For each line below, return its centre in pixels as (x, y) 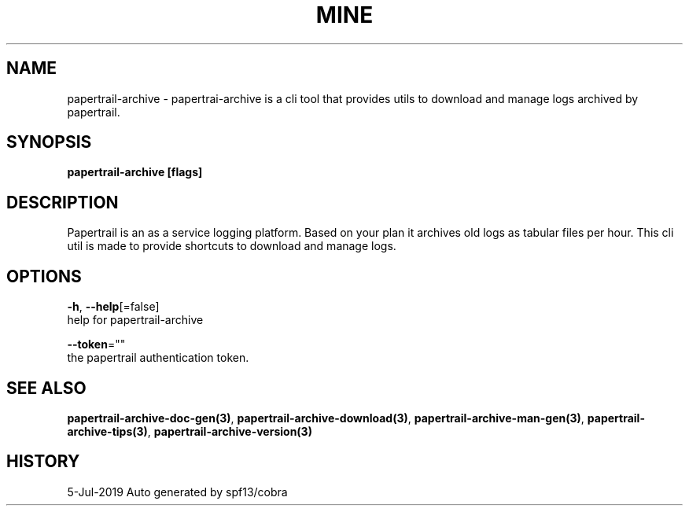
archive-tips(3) (107, 431)
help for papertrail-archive (135, 320)
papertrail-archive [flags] (135, 172)
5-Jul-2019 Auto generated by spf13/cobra (177, 492)
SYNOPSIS (49, 142)
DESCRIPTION (63, 202)
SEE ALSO (46, 388)
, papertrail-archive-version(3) (230, 431)
